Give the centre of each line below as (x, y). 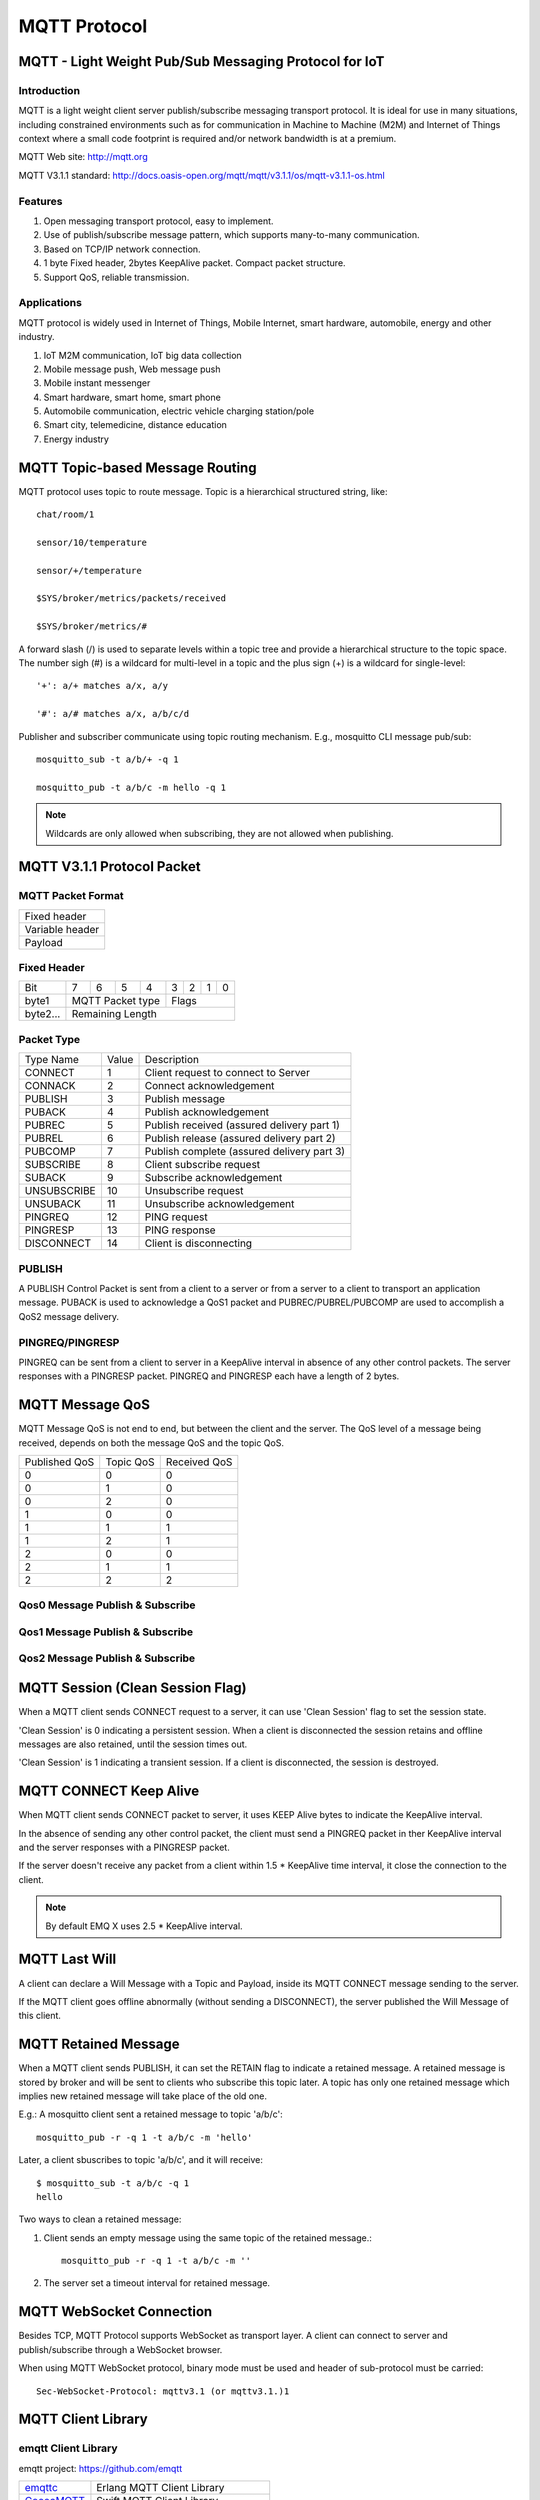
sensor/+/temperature (89, 570)
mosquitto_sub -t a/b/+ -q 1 (107, 759)
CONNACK (50, 1086)
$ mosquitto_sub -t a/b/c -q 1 (113, 2183)
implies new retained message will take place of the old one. (142, 2096)
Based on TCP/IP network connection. (122, 249)
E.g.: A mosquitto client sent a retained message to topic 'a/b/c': (151, 2114)
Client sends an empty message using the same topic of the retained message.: (207, 2237)
